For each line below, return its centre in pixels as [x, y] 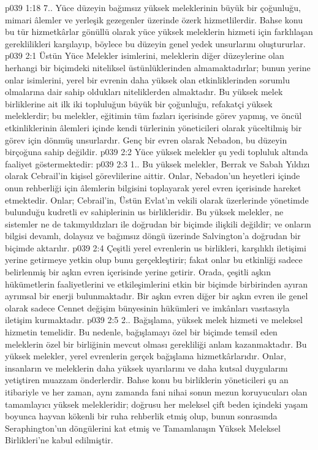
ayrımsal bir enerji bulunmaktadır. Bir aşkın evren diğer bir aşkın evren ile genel [157, 296]
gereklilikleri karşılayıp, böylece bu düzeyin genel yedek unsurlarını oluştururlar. [155, 43]
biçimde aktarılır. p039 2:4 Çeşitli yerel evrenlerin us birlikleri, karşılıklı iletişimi [156, 247]
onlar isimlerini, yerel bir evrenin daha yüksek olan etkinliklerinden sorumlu [147, 79]
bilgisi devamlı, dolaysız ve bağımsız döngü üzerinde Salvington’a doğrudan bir [153, 236]
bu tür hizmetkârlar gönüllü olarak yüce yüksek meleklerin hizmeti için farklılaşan [159, 32]
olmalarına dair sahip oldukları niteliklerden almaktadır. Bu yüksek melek [144, 92]
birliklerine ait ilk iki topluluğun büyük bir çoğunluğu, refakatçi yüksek [139, 103]
